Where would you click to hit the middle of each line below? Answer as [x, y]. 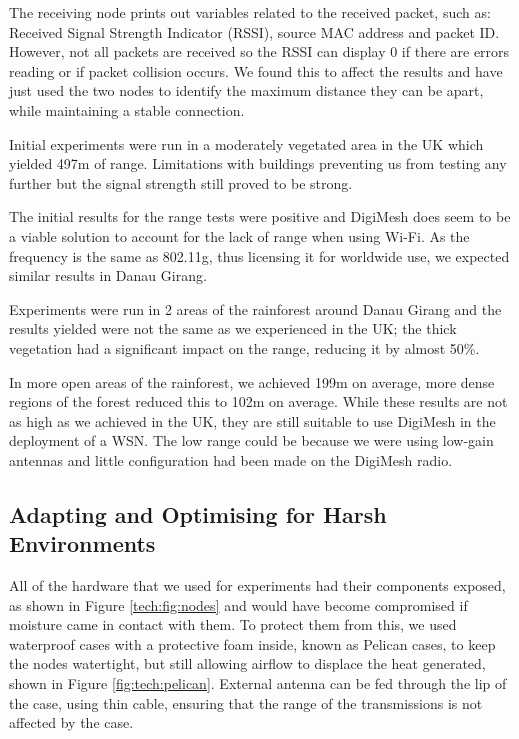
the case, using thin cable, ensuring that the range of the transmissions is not [246, 702]
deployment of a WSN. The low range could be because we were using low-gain [251, 440]
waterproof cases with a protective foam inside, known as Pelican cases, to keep [252, 643]
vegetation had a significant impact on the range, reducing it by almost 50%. [244, 347]
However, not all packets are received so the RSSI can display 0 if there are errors [259, 51]
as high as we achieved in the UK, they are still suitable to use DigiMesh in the [252, 420]
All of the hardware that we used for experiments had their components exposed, [257, 585]
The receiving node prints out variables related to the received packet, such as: [250, 12]
